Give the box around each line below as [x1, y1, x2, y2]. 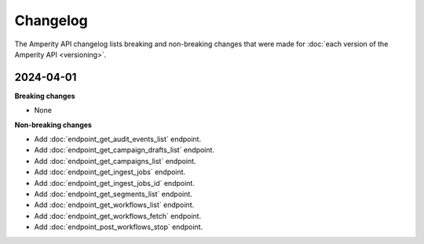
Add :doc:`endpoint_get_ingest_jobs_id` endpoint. [34, 178, 196, 188]
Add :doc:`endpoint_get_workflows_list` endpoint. [34, 200, 195, 209]
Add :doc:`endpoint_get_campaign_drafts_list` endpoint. [34, 145, 215, 155]
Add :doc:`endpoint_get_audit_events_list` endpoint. [34, 134, 202, 144]
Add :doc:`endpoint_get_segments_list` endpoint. [34, 189, 192, 198]
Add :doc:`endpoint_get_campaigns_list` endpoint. [34, 156, 196, 166]
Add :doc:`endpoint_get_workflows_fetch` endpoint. [34, 211, 202, 220]
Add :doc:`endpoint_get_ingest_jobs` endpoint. [34, 167, 186, 177]
